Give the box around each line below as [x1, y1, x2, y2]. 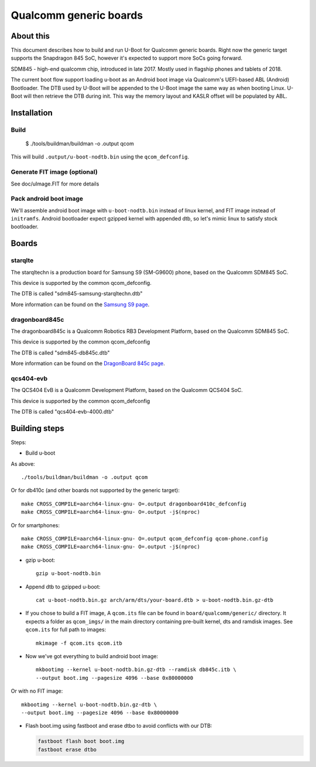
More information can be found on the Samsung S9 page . [11, 301, 150, 308]
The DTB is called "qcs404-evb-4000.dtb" [11, 408, 114, 415]
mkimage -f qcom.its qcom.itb [36, 639, 123, 646]
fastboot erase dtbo [37, 746, 97, 753]
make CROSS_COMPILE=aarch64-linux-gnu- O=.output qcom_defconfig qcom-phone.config [21, 535, 269, 542]
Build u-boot [25, 449, 56, 456]
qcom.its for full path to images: [25, 626, 107, 633]
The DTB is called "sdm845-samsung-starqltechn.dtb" [11, 290, 143, 297]
